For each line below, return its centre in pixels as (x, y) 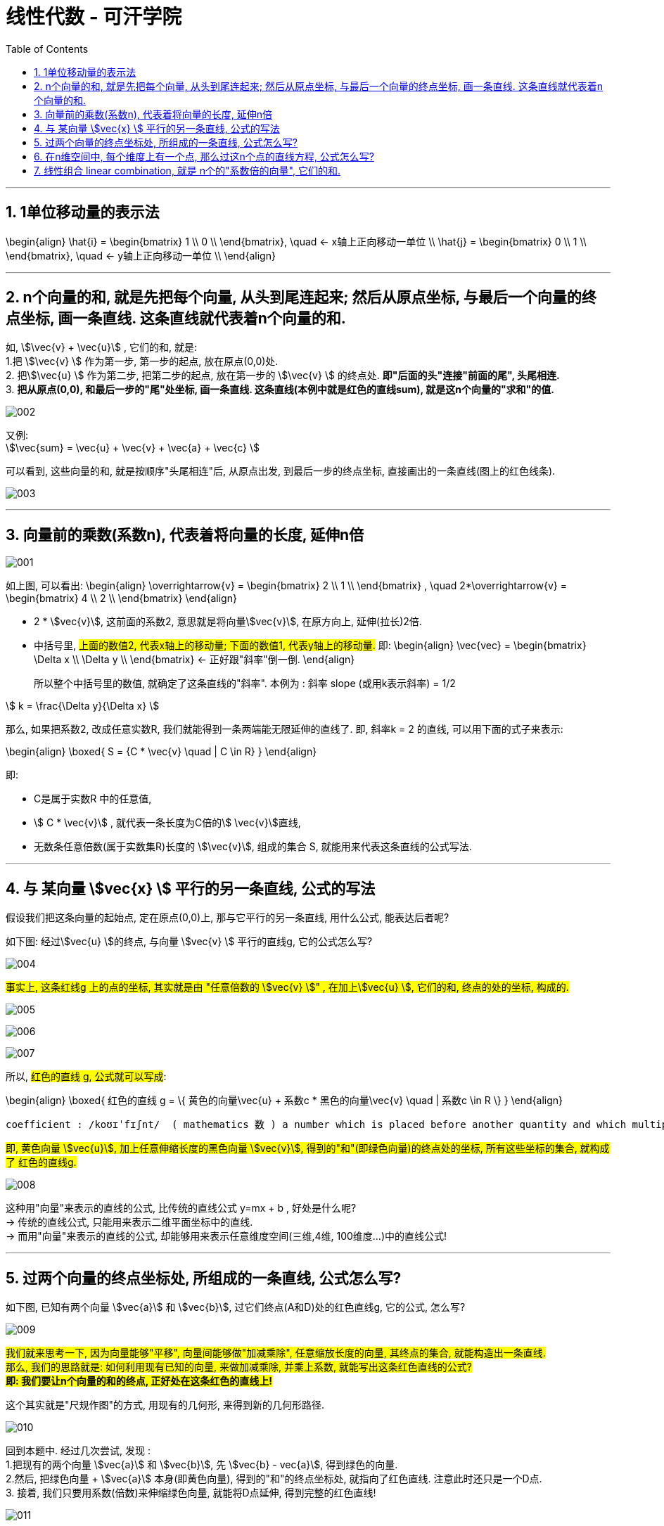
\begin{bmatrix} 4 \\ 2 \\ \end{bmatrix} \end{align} (121, 598)
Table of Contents (47, 49)
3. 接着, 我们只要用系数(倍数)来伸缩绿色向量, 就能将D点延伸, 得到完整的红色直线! (191, 1492)
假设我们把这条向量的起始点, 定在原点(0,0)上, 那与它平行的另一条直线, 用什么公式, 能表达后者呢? (228, 918)
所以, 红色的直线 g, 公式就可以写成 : (86, 1077)
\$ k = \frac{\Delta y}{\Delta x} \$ (83, 706)
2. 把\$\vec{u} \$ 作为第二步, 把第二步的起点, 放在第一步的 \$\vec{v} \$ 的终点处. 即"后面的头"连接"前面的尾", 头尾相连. (283, 376)
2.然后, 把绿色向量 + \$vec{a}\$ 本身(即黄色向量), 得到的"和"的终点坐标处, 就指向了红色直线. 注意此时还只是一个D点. (274, 1478)
